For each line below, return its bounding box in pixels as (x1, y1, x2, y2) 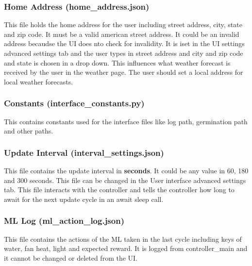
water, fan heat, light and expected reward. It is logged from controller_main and (4, 243, 248, 253)
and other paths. (4, 126, 53, 136)
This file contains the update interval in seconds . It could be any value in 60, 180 (4, 166, 249, 175)
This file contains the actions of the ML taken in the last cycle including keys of (4, 233, 242, 244)
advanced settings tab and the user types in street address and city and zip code (4, 48, 243, 58)
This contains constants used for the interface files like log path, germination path (4, 116, 248, 126)
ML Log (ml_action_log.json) (4, 215, 124, 227)
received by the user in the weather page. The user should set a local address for (4, 67, 243, 77)
